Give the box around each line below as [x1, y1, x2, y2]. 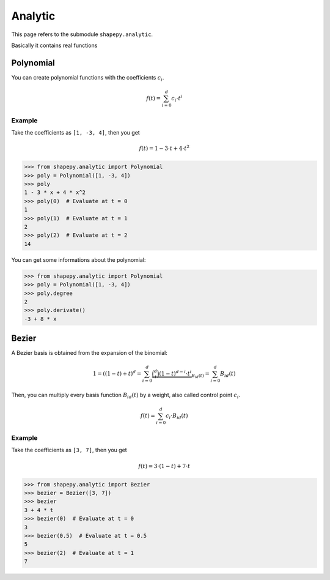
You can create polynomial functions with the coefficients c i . [11, 73, 164, 83]
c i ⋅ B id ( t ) [165, 412, 188, 421]
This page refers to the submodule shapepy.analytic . [11, 31, 153, 38]
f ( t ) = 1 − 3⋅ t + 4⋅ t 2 [139, 144, 189, 152]
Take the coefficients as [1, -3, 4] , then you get [11, 129, 140, 136]
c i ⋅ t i [171, 94, 183, 103]
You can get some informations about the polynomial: [11, 256, 146, 263]
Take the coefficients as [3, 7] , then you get [11, 447, 128, 454]
